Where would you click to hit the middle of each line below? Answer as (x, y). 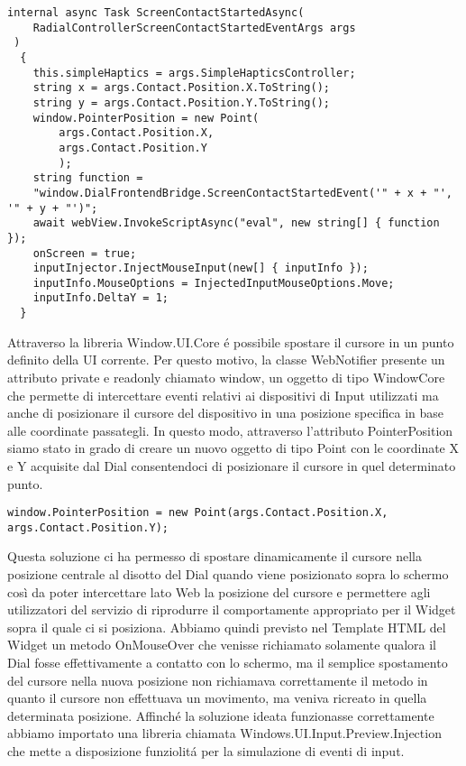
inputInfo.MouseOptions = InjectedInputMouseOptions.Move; (214, 283)
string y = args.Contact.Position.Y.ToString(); (181, 102)
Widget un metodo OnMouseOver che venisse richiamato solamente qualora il (222, 645)
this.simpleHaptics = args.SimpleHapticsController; (194, 73)
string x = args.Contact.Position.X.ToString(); (181, 88)
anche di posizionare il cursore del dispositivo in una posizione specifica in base (226, 413)
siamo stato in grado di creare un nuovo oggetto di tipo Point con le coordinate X (233, 448)
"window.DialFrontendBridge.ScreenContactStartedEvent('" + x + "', (242, 193)
